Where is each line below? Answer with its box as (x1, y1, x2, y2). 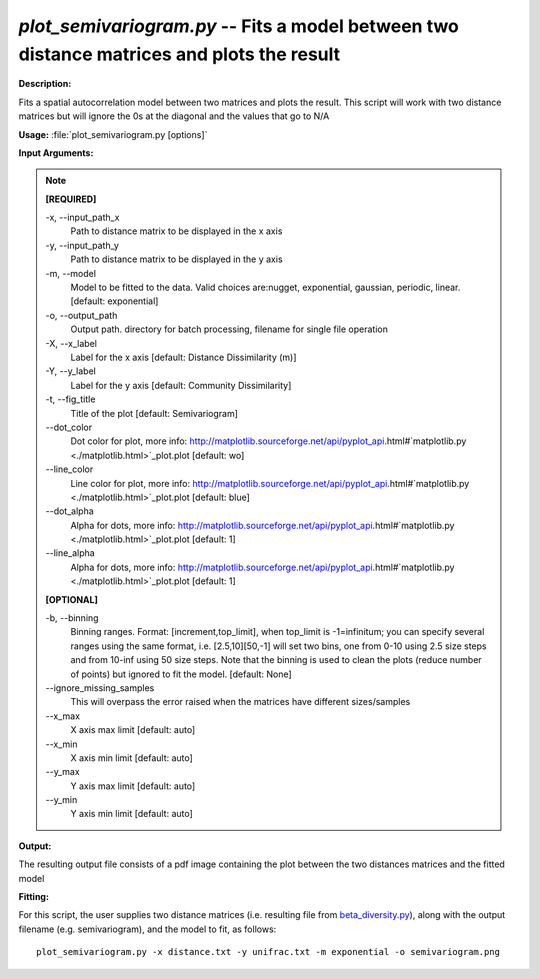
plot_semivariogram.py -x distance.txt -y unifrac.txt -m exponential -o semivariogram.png (36, 946, 500, 958)
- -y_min (45, 794, 78, 806)
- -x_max (45, 710, 80, 722)
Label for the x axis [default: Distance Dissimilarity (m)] (70, 351, 297, 363)
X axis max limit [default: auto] (70, 724, 196, 736)
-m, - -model (45, 267, 97, 279)
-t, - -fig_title (45, 393, 96, 405)
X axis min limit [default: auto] (70, 751, 194, 764)
